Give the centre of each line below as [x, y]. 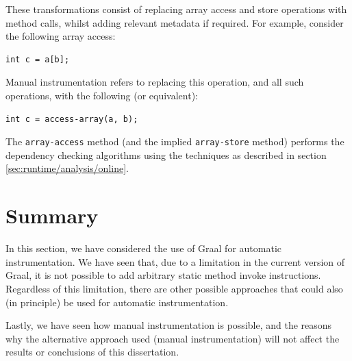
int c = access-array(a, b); [72, 119]
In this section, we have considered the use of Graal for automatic [143, 248]
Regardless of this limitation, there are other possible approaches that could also [174, 288]
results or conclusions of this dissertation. [92, 352]
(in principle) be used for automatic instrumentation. [117, 302]
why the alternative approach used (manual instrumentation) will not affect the [173, 338]
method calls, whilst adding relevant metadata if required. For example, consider [175, 22]
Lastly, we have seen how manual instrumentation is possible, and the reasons [169, 325]
